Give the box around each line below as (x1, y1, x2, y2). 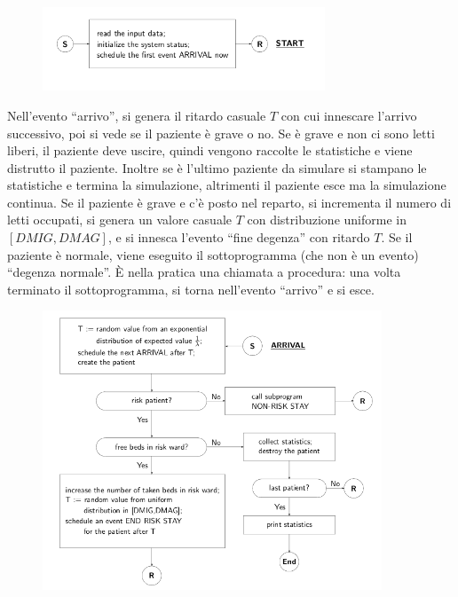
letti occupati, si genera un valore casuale (7, 210, 232, 229)
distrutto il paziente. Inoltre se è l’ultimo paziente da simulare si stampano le (7, 158, 427, 177)
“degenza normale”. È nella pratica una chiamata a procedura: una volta (7, 263, 401, 281)
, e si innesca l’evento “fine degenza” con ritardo (107, 228, 370, 247)
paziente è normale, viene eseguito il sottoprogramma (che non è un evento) (7, 245, 419, 263)
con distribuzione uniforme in (247, 210, 407, 229)
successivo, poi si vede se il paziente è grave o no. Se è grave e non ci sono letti (7, 123, 435, 142)
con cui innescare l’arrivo (280, 106, 417, 124)
